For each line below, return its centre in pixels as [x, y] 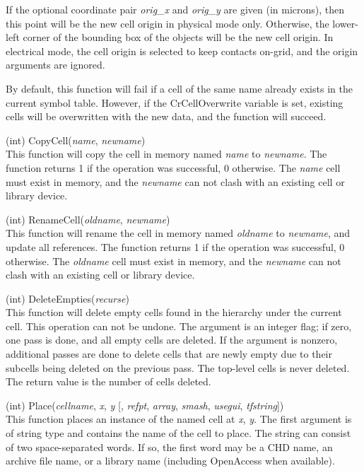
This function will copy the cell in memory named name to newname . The [166, 154]
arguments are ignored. [55, 65]
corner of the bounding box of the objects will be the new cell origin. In [178, 37]
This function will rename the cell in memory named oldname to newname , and [178, 233]
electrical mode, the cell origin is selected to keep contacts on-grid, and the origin [182, 51]
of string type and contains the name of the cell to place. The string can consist [178, 433]
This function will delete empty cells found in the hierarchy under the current [174, 312]
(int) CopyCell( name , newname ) [76, 140]
